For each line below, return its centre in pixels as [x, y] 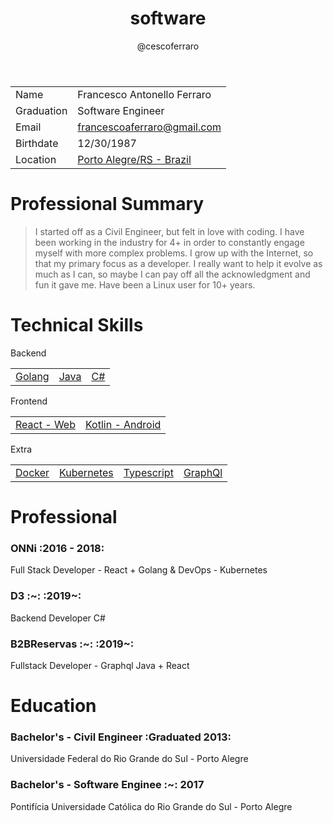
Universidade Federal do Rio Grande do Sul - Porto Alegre [129, 759]
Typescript [148, 472]
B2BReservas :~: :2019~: [72, 644]
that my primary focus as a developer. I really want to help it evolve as [178, 263]
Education [53, 706]
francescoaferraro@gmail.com [149, 127]
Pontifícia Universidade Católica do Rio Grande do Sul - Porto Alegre [151, 806]
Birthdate [37, 143]
